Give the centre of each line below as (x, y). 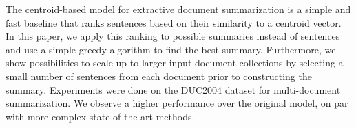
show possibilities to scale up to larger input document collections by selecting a (175, 63)
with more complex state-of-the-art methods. (100, 116)
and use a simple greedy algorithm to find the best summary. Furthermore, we (171, 49)
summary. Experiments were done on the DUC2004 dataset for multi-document (173, 89)
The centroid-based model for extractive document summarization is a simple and (178, 9)
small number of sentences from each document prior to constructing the (159, 76)
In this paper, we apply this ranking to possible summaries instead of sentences (173, 36)
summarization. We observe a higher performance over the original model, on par (177, 103)
